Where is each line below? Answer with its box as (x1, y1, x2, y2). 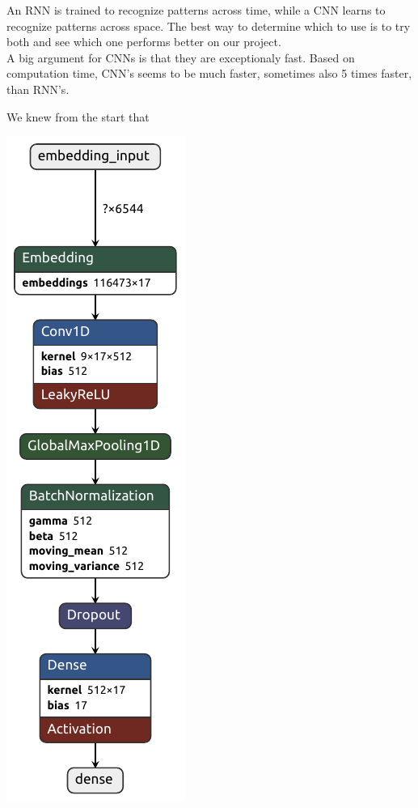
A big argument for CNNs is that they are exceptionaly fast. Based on (6, 49, 355, 66)
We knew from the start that (6, 108, 150, 125)
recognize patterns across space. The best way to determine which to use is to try (6, 17, 411, 34)
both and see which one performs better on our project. (6, 33, 281, 50)
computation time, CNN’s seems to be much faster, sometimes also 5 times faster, (6, 65, 412, 82)
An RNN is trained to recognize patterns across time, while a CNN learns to (6, 2, 386, 18)
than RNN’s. (6, 80, 70, 97)
